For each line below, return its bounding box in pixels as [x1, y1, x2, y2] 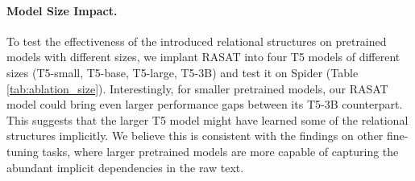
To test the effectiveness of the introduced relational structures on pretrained [6, 32, 387, 49]
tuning [6, 142, 39, 159]
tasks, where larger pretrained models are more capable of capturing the [42, 142, 399, 159]
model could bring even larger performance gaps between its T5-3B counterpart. [6, 96, 403, 113]
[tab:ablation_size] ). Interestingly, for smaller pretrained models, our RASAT [6, 80, 388, 97]
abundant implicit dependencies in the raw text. [6, 158, 244, 175]
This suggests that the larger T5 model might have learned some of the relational [6, 111, 409, 128]
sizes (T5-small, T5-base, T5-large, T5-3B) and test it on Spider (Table [6, 64, 359, 80]
